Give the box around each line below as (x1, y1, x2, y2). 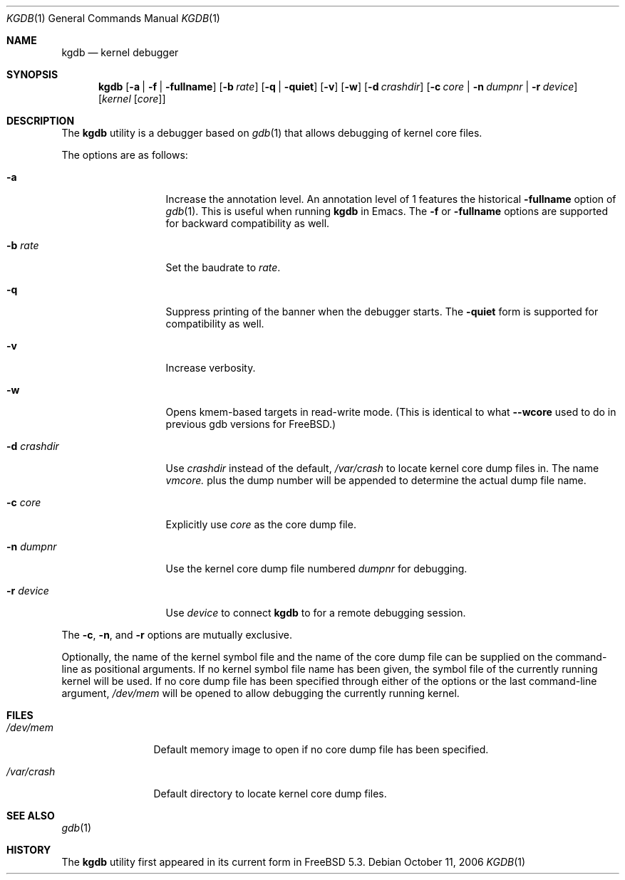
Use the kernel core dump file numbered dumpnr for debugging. (165, 562, 468, 575)
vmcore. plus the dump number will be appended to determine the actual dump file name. (165, 474, 587, 486)
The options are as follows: (61, 149, 188, 161)
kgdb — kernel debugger (61, 46, 179, 58)
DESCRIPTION (6, 115, 75, 127)
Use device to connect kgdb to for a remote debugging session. (165, 607, 466, 619)
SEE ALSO (6, 810, 55, 822)
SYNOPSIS (6, 68, 58, 80)
